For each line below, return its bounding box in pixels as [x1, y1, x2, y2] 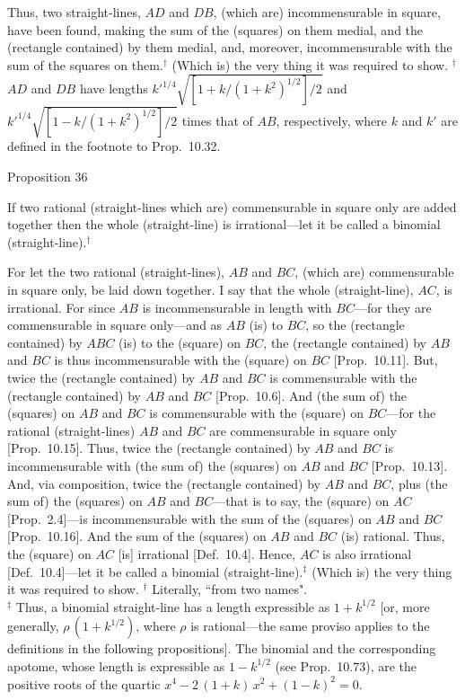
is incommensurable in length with [142, 297, 332, 316]
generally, [7, 616, 59, 635]
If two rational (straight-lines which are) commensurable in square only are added [7, 197, 457, 216]
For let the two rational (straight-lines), [7, 262, 224, 281]
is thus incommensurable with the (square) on [54, 350, 307, 369]
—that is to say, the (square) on [213, 492, 390, 510]
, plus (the [390, 474, 448, 492]
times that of [181, 111, 253, 129]
